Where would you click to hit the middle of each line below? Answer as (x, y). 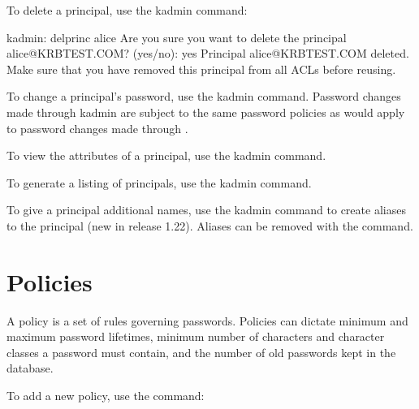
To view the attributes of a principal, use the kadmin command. (166, 155)
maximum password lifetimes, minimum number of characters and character (196, 336)
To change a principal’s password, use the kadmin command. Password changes (204, 96)
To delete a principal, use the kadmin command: (127, 10)
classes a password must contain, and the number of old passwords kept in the (201, 352)
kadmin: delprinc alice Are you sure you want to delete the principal (177, 37)
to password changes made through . (97, 128)
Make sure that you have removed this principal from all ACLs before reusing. (201, 69)
